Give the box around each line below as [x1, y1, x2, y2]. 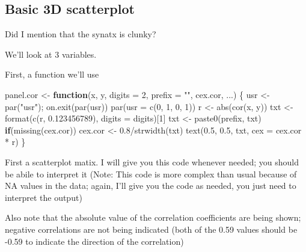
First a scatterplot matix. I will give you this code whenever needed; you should [5, 155, 299, 168]
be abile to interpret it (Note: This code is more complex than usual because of [5, 167, 297, 180]
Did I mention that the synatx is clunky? [5, 28, 156, 40]
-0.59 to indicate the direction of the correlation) [5, 235, 184, 247]
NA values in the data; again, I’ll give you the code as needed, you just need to [5, 179, 296, 192]
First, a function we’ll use [5, 68, 99, 81]
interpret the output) [5, 191, 82, 203]
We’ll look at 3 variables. [5, 48, 97, 60]
